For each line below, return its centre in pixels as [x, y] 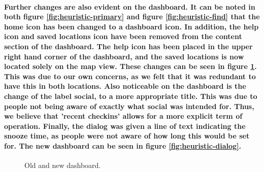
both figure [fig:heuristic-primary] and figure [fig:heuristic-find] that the [132, 16]
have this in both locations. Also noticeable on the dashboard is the [125, 86]
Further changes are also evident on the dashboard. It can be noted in [130, 6]
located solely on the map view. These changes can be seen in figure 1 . [130, 66]
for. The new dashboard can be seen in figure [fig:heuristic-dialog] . [123, 145]
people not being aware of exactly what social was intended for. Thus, [129, 106]
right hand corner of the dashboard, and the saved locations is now [124, 56]
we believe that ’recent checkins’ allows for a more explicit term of [123, 116]
